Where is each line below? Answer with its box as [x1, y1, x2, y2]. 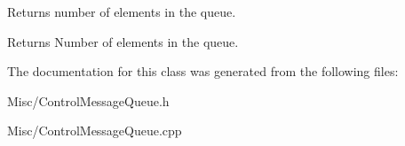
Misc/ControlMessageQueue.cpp [7, 121, 182, 140]
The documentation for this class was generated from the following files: [7, 62, 399, 81]
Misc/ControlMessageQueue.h [7, 91, 170, 110]
